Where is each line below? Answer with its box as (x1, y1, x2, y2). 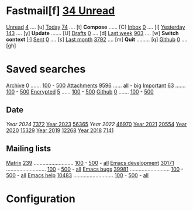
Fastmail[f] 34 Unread (6, 4, 115, 18)
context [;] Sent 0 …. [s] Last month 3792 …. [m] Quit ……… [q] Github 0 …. (6, 36, 188, 43)
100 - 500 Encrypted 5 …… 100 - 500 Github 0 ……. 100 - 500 (6, 88, 154, 95)
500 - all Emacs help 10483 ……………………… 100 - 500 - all (6, 171, 149, 179)
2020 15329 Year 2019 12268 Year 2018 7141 (6, 127, 114, 134)
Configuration (6, 192, 76, 205)
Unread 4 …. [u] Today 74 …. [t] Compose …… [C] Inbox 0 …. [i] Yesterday (6, 23, 185, 30)
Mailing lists (6, 144, 51, 154)
